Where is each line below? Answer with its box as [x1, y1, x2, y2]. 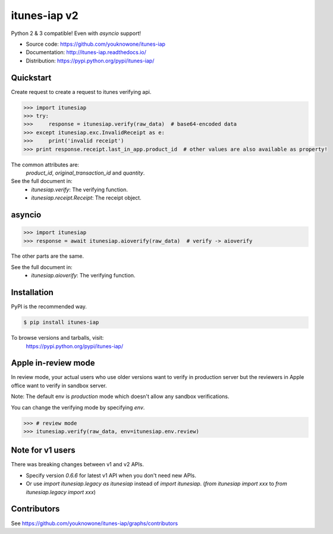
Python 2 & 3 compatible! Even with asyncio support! [11, 30, 141, 37]
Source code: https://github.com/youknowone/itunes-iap [26, 40, 166, 48]
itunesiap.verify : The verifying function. [31, 186, 128, 193]
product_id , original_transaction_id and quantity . [26, 169, 145, 176]
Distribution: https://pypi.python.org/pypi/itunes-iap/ [26, 57, 155, 64]
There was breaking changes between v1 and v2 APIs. [11, 461, 144, 468]
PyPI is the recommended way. [11, 303, 87, 310]
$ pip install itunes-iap [23, 319, 99, 326]
